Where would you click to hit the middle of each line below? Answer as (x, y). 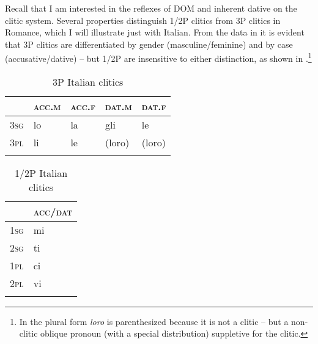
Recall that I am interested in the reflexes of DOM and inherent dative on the (151, 8)
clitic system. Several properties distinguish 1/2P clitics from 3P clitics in (143, 20)
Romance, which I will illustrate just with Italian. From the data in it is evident (155, 32)
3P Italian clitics (88, 81)
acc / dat (53, 211)
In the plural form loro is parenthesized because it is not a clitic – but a (154, 321)
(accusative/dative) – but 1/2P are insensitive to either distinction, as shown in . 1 (158, 58)
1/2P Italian (41, 173)
